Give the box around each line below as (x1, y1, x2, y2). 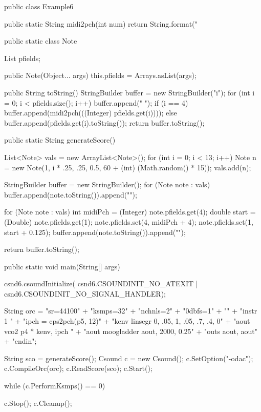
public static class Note (4, 35, 77, 46)
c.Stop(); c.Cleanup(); (4, 397, 72, 408)
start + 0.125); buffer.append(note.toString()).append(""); (4, 226, 186, 237)
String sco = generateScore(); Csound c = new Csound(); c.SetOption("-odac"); (4, 352, 253, 363)
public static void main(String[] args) (4, 261, 120, 271)
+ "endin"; (4, 336, 37, 346)
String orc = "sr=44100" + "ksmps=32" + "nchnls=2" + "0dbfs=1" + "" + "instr (4, 305, 257, 316)
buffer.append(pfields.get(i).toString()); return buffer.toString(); (4, 117, 205, 128)
